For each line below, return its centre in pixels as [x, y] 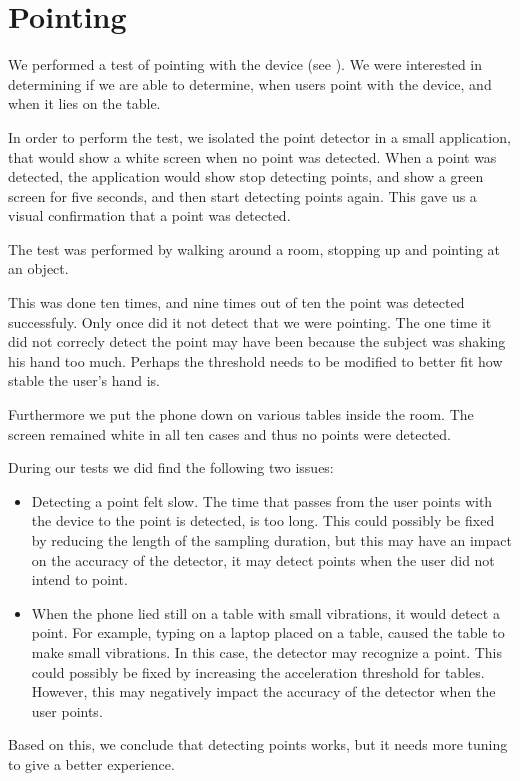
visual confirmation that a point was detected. [149, 215]
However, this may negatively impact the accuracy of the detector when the [263, 691]
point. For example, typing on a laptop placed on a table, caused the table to [268, 632]
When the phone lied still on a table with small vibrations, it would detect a [265, 612]
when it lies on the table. [84, 103]
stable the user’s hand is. [84, 380]
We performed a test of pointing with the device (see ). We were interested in [245, 64]
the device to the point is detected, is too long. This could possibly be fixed [263, 520]
